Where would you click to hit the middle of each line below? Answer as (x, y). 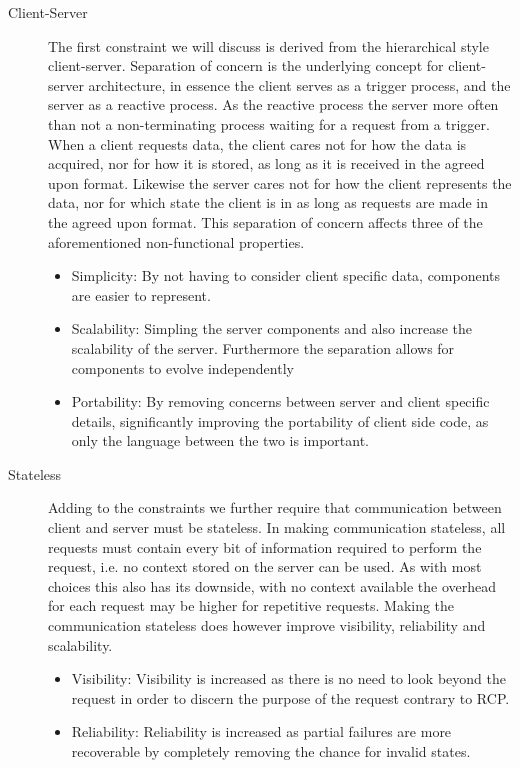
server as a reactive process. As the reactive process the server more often (273, 104)
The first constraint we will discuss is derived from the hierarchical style (268, 45)
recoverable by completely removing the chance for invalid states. (271, 751)
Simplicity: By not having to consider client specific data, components (286, 275)
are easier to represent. (141, 294)
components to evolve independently (182, 367)
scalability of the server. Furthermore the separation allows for (263, 347)
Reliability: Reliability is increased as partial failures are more (261, 731)
